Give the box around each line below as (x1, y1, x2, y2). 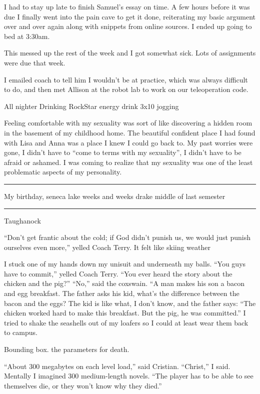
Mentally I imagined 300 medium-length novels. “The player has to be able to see (4, 370, 253, 381)
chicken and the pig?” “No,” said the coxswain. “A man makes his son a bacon (4, 278, 244, 288)
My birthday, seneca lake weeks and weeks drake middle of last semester (4, 190, 225, 201)
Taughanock (4, 215, 41, 225)
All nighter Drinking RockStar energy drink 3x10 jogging (4, 100, 179, 111)
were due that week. (4, 57, 65, 67)
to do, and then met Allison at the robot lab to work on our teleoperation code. (4, 84, 248, 94)
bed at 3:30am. (4, 30, 50, 41)
